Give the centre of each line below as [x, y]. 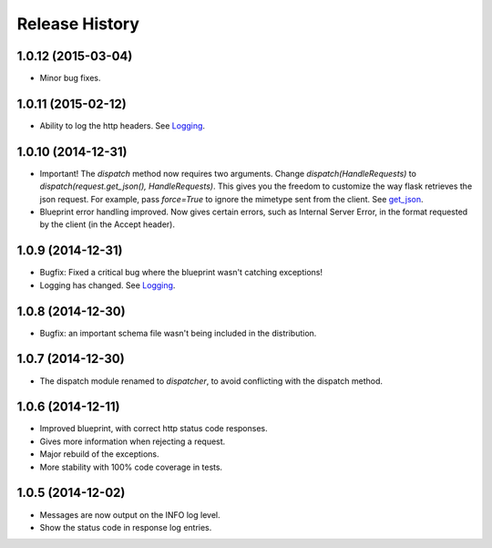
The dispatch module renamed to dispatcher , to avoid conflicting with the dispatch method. [211, 381]
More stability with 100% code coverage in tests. [131, 467]
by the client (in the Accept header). [107, 224]
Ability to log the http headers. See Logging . [122, 125]
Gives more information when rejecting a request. [133, 441]
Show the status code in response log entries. [126, 527]
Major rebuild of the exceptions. [99, 454]
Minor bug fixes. [70, 78]
